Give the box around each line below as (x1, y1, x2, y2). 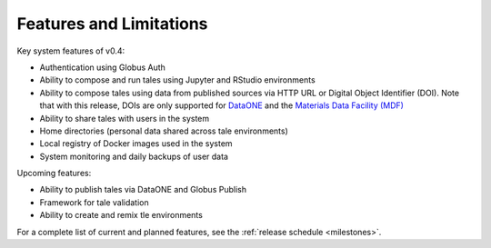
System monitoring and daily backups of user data (39, 151, 229, 162)
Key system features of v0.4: (16, 45, 125, 56)
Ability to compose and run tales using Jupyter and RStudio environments (39, 74, 316, 85)
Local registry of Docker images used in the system (39, 138, 233, 149)
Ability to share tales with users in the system (39, 113, 210, 124)
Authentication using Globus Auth (39, 62, 165, 73)
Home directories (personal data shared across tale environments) (39, 125, 288, 136)
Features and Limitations (16, 14, 208, 34)
